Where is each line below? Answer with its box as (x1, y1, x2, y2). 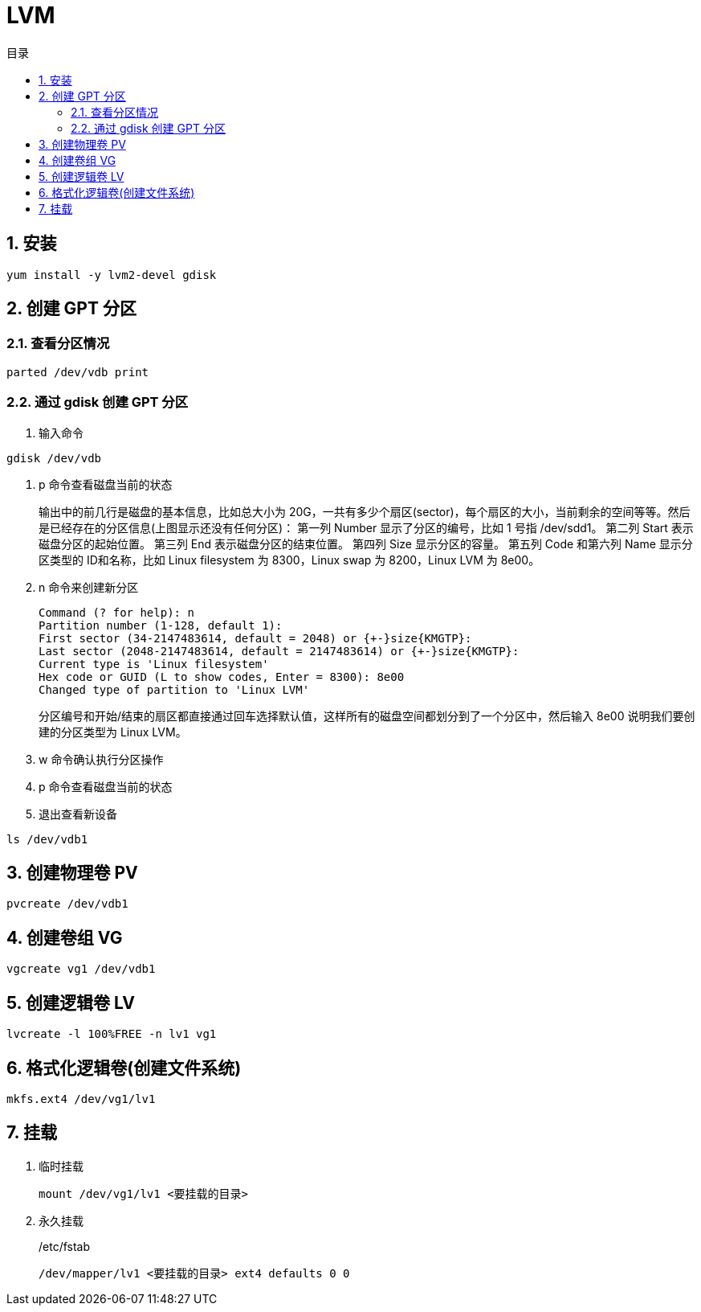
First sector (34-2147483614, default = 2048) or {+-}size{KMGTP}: (39, 631, 472, 645)
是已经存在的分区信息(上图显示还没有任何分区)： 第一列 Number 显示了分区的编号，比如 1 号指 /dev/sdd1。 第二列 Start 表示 (39, 520, 694, 535)
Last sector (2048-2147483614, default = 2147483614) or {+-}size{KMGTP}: (39, 644, 520, 658)
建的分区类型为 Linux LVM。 (39, 724, 187, 739)
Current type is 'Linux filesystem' (39, 657, 269, 670)
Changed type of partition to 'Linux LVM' (39, 683, 310, 696)
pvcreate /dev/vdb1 (6, 897, 128, 911)
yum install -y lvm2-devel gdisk (6, 268, 217, 281)
